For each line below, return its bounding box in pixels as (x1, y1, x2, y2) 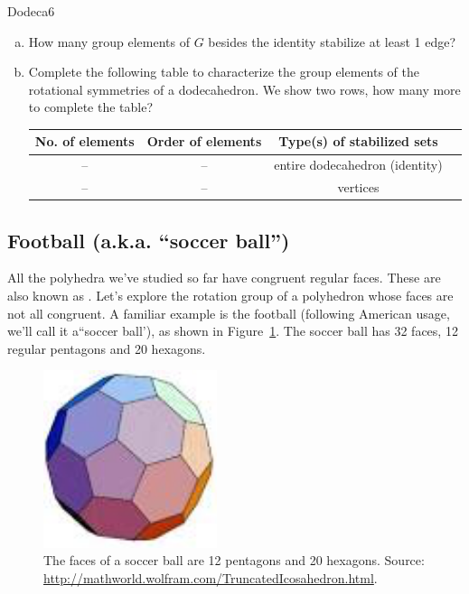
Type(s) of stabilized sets (278, 132, 438, 151)
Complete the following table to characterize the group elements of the (28, 62, 420, 81)
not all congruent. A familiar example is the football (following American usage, (7, 303, 450, 322)
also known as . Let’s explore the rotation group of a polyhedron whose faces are (7, 286, 454, 305)
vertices (337, 178, 380, 197)
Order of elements (146, 132, 262, 151)
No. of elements (34, 132, 135, 151)
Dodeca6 (7, 2, 55, 20)
